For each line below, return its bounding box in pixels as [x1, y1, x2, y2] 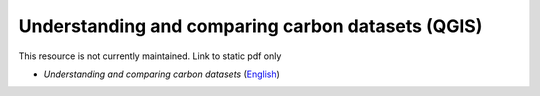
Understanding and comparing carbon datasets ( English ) [43, 68, 280, 80]
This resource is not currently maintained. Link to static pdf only [18, 50, 282, 62]
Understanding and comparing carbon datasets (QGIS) [18, 15, 483, 37]
